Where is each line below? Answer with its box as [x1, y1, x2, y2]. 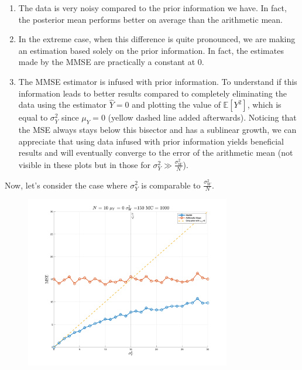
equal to [18, 111, 48, 124]
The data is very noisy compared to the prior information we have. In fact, [18, 2, 287, 13]
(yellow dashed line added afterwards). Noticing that [108, 111, 297, 124]
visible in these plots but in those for [18, 158, 150, 170]
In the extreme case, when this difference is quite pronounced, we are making [18, 33, 296, 45]
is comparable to [141, 179, 201, 191]
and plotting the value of [132, 98, 221, 111]
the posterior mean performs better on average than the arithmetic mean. [18, 13, 283, 25]
